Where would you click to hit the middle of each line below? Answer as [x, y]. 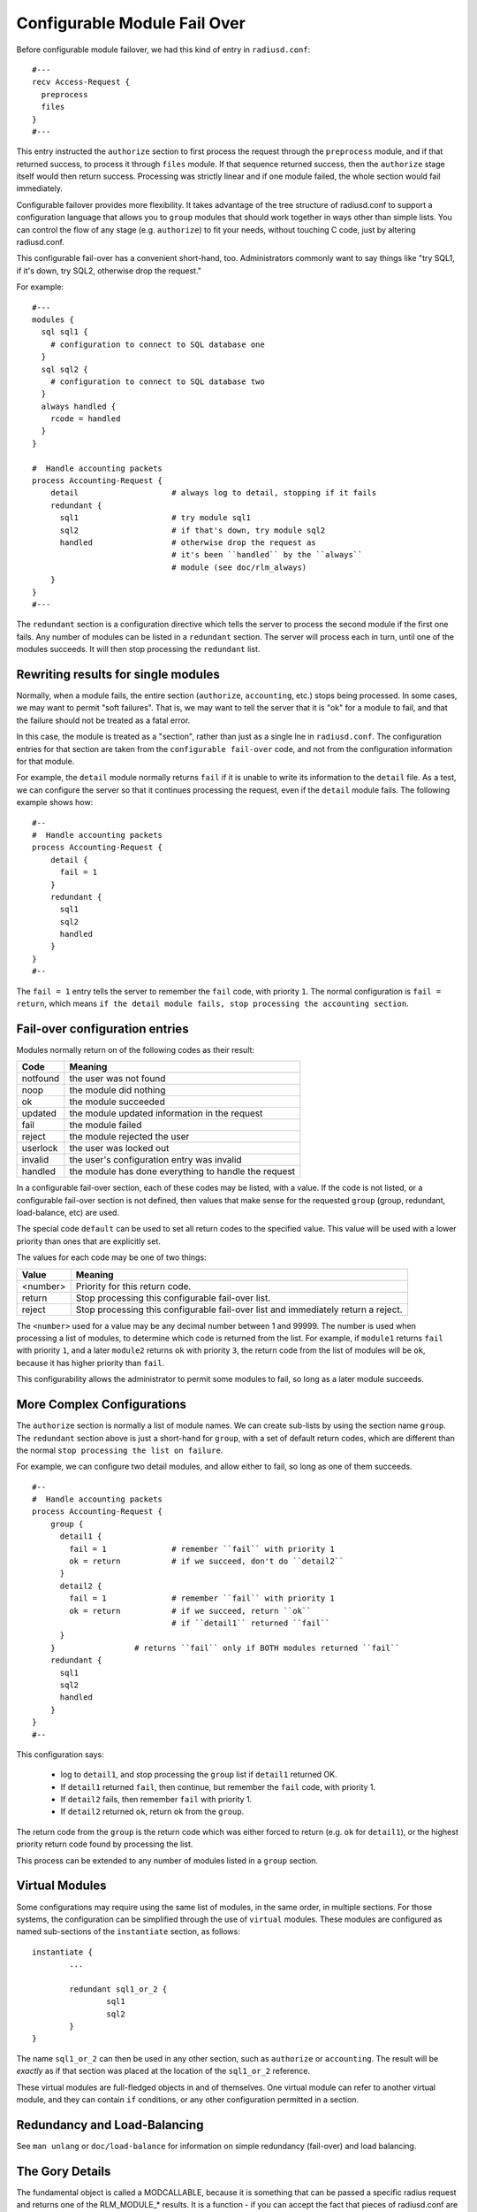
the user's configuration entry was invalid [155, 1160]
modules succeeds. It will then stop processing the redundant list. [138, 649]
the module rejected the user [129, 1137]
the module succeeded [117, 1102]
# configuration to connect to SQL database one [157, 344]
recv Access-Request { [81, 82]
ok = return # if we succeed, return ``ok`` [190, 1611]
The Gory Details [64, 2171]
